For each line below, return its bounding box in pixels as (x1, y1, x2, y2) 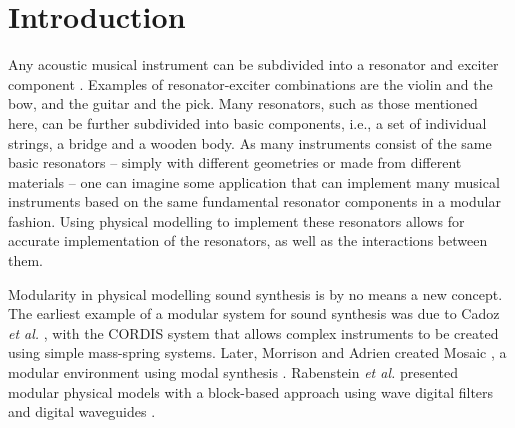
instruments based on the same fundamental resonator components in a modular (8, 191, 501, 212)
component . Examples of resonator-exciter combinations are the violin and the (8, 73, 493, 94)
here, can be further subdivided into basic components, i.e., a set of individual (8, 112, 487, 133)
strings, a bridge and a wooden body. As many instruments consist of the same (8, 132, 492, 153)
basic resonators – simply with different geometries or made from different (8, 152, 462, 173)
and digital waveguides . (8, 401, 156, 422)
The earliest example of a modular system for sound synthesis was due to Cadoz (8, 303, 500, 324)
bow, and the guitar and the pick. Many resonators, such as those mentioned (8, 93, 478, 114)
